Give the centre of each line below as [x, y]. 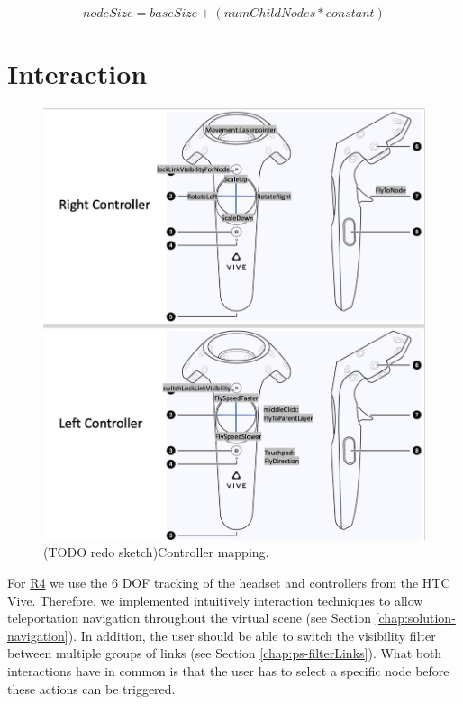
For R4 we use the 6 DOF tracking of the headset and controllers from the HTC [229, 582]
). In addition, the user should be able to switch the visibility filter [252, 635]
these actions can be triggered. [91, 688]
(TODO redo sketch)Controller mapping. [156, 552]
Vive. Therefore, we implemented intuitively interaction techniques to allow [215, 600]
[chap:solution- [415, 618]
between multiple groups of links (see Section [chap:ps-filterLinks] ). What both [225, 653]
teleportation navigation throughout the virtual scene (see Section [189, 618]
